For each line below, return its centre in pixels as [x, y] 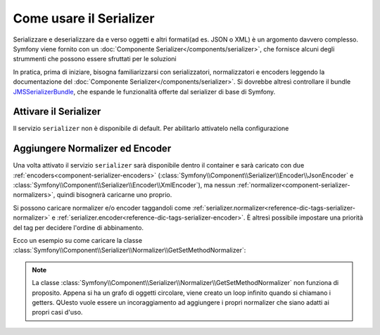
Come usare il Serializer [84, 18]
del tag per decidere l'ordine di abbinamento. [78, 227]
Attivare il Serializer [57, 112]
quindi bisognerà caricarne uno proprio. [114, 195]
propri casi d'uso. [57, 312]
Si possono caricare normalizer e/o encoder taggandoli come [102, 208]
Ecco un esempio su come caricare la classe [78, 241]
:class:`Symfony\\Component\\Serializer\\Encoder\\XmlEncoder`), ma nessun [124, 185]
